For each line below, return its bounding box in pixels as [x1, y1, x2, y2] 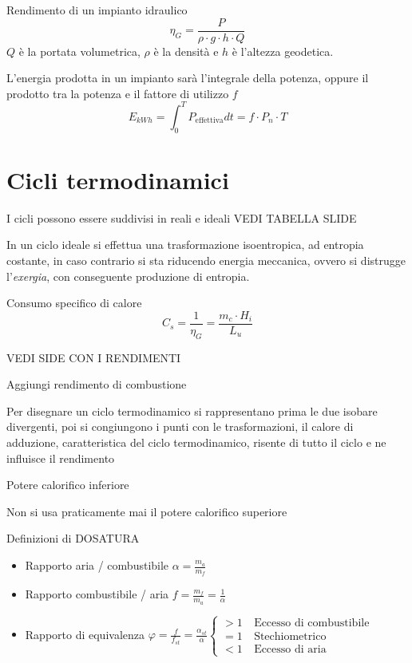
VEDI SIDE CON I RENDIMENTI [6, 349, 181, 365]
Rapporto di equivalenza [25, 626, 145, 642]
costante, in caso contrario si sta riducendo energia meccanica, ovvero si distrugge [6, 252, 406, 269]
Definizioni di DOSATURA [6, 530, 140, 547]
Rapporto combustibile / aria [25, 586, 169, 602]
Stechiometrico [254, 630, 327, 642]
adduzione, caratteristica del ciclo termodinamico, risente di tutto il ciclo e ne [6, 434, 386, 451]
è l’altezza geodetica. [232, 42, 334, 59]
